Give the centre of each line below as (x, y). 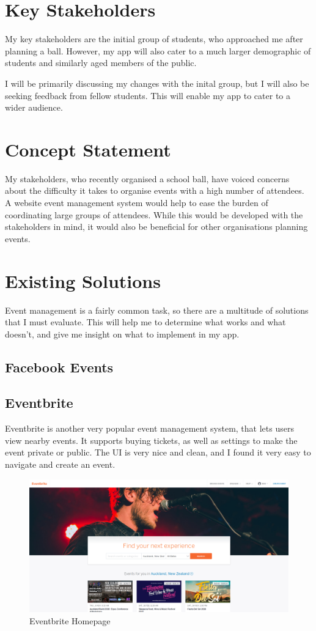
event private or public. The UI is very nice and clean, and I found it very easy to (158, 452)
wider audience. (34, 107)
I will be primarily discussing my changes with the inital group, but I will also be (157, 83)
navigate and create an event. (60, 464)
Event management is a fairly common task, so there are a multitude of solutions (157, 310)
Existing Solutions (83, 280)
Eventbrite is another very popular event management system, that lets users (149, 428)
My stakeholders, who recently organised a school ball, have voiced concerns (147, 178)
